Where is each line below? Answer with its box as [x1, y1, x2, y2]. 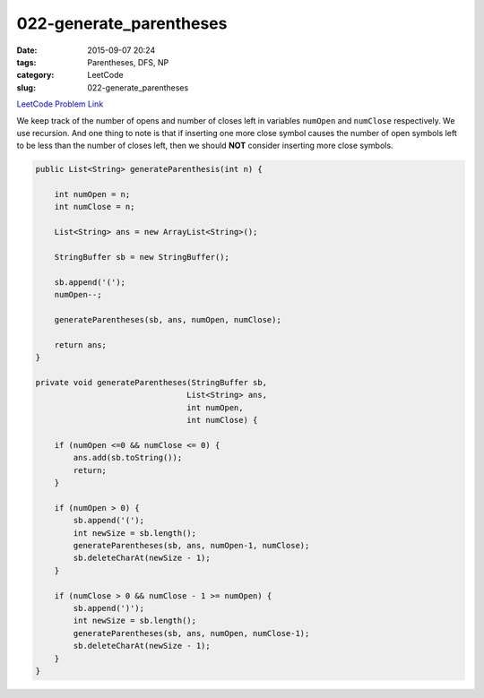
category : [16, 70, 55, 81]
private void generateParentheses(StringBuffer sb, [35, 377, 268, 387]
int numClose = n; [54, 202, 135, 212]
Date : [16, 45, 38, 56]
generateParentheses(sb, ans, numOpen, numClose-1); [73, 628, 310, 638]
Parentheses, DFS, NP [87, 56, 169, 67]
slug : [16, 82, 36, 93]
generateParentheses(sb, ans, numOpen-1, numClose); [73, 540, 310, 550]
